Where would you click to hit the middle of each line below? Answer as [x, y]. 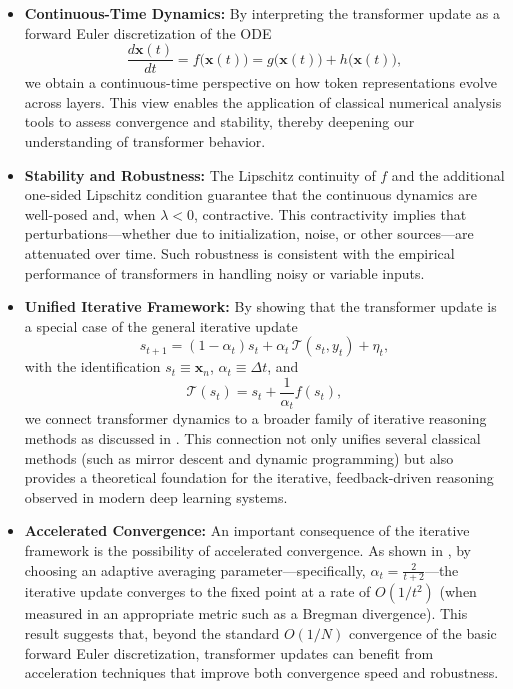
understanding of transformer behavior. [145, 141]
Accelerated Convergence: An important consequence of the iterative [247, 530]
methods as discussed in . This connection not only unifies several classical [252, 438]
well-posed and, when [90, 213]
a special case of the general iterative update [161, 325]
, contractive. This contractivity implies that [330, 213]
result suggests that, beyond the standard [152, 633]
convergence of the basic [422, 633]
